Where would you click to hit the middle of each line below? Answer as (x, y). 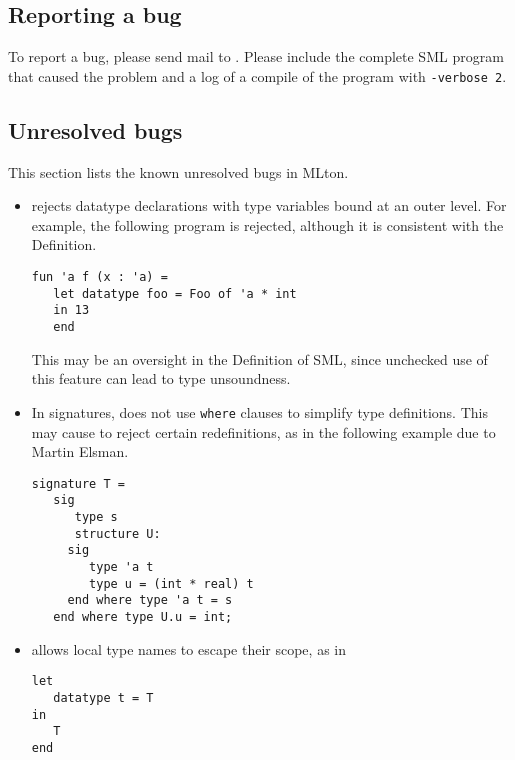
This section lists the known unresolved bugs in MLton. (178, 171)
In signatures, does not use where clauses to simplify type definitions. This (259, 411)
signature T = (78, 483)
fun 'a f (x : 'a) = (99, 277)
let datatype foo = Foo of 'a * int (175, 293)
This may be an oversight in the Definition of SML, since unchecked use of (259, 358)
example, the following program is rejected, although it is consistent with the (267, 224)
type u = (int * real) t (171, 583)
